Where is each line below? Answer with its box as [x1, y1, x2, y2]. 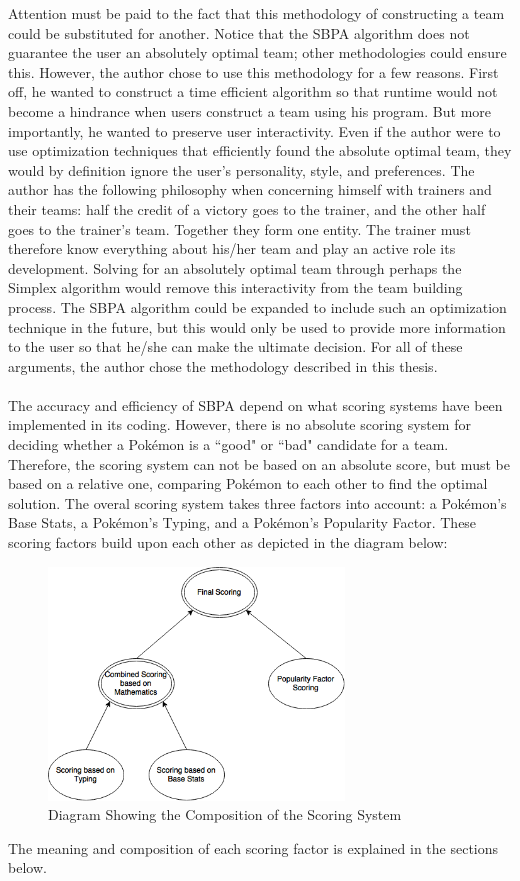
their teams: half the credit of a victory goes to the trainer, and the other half [8, 198, 486, 219]
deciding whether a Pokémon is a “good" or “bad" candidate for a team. [8, 434, 449, 455]
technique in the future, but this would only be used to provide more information [8, 316, 506, 337]
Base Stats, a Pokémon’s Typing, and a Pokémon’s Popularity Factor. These [8, 512, 477, 533]
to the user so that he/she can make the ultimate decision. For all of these [8, 336, 463, 357]
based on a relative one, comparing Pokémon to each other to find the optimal [8, 473, 488, 494]
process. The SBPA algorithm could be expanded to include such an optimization [8, 296, 507, 317]
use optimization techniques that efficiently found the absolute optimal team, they [8, 140, 512, 161]
